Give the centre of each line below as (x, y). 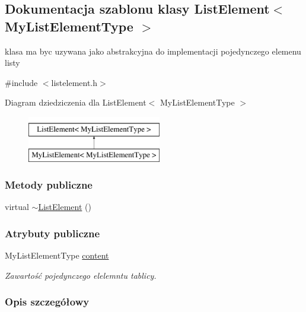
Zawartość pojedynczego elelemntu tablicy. (81, 275)
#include (21, 82)
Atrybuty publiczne (52, 233)
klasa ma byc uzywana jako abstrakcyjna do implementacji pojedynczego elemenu (153, 51)
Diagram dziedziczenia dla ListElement (76, 102)
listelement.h (74, 82)
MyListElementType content (57, 255)
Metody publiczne (49, 185)
